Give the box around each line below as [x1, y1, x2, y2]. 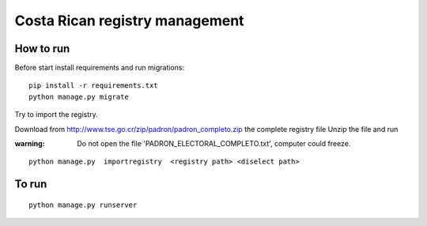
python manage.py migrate [28, 92, 130, 101]
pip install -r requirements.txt [28, 81, 158, 90]
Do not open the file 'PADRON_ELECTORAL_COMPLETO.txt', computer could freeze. [77, 139, 351, 149]
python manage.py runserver [28, 200, 138, 209]
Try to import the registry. [14, 110, 98, 119]
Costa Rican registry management [14, 12, 244, 29]
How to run [14, 42, 70, 55]
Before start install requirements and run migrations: [14, 63, 185, 73]
